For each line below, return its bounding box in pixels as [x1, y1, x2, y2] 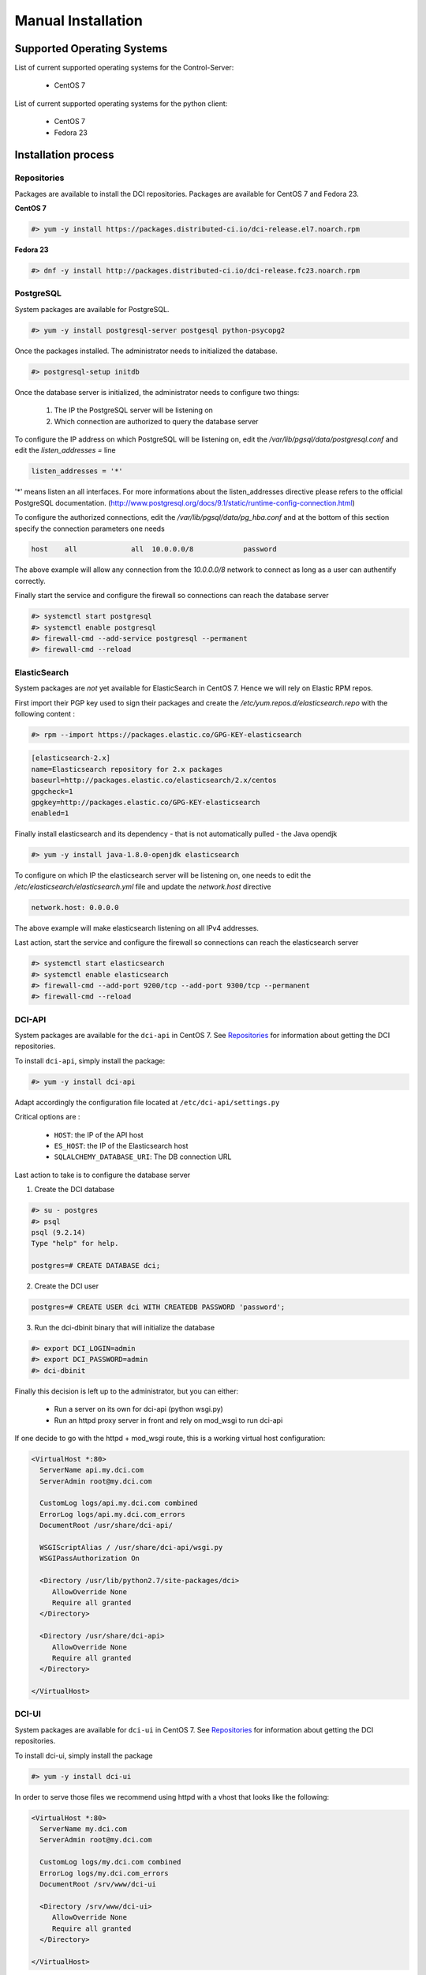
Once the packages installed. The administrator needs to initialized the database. [14, 346, 278, 355]
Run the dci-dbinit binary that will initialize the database [34, 1323, 215, 1333]
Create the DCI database [34, 1185, 115, 1194]
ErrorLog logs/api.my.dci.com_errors [39, 1510, 185, 1518]
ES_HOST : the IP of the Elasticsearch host [54, 1141, 189, 1150]
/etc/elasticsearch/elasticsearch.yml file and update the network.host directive [14, 882, 271, 891]
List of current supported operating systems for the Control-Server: [14, 63, 234, 73]
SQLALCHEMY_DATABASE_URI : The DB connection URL [54, 1152, 232, 1161]
